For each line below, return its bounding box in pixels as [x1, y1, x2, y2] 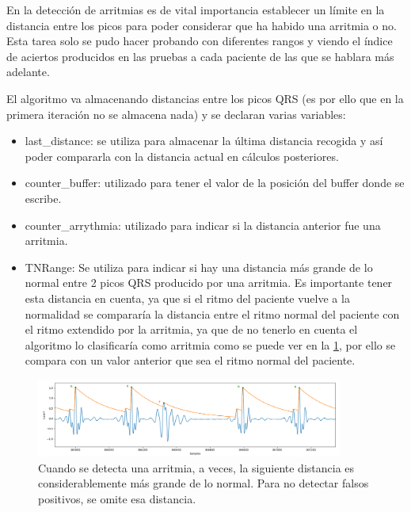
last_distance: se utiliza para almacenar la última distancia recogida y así [25, 132, 383, 149]
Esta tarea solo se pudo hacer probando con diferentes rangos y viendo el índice [6, 32, 393, 49]
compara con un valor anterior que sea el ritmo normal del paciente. [25, 352, 356, 369]
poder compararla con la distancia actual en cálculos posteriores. [25, 147, 339, 164]
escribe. [25, 189, 62, 206]
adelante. [6, 63, 50, 80]
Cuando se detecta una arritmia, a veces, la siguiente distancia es [38, 459, 355, 476]
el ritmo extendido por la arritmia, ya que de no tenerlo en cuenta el [25, 321, 358, 338]
